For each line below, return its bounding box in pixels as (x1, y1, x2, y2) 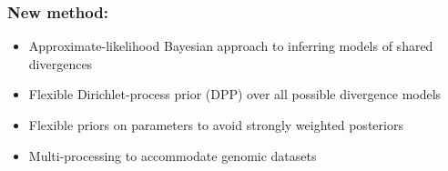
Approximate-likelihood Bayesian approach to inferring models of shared (28, 36, 433, 55)
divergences (28, 54, 93, 73)
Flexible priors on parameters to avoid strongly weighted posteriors (28, 116, 403, 134)
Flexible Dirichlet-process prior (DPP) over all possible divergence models (28, 85, 442, 104)
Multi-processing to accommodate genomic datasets (28, 146, 317, 165)
